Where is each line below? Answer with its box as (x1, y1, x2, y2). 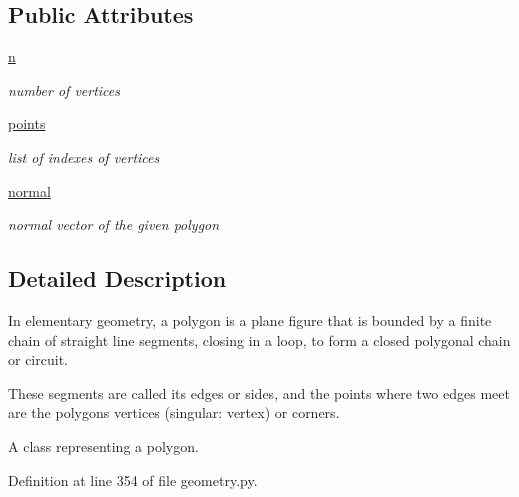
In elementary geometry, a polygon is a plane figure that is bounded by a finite (8, 309, 492, 330)
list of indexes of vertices (8, 146, 160, 167)
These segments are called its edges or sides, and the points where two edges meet (8, 382, 510, 403)
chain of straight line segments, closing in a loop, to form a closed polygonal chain (8, 329, 511, 350)
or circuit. (8, 349, 68, 370)
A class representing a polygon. (8, 435, 199, 456)
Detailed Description (8, 263, 227, 294)
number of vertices (8, 79, 121, 100)
